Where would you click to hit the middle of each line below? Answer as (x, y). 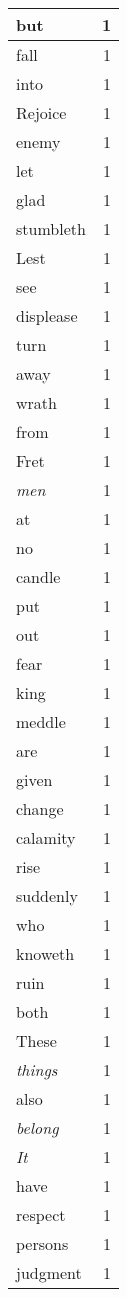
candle (38, 576)
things (37, 1069)
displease (47, 315)
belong (37, 1127)
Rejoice (41, 112)
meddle (41, 721)
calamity (46, 837)
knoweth (45, 953)
